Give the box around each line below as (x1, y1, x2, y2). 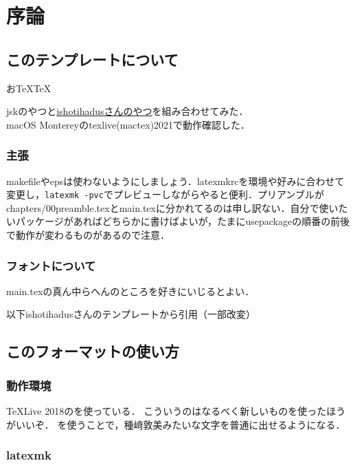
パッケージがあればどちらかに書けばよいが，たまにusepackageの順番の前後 (15, 214, 350, 228)
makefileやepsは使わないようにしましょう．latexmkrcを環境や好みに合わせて (6, 173, 345, 188)
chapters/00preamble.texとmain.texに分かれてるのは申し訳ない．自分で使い (6, 200, 339, 215)
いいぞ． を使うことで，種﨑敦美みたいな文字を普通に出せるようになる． (15, 417, 345, 431)
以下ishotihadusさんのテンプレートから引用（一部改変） (6, 307, 255, 321)
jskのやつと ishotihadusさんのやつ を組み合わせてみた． (6, 104, 249, 118)
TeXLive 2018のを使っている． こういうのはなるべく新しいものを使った (6, 404, 327, 418)
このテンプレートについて (6, 48, 179, 69)
